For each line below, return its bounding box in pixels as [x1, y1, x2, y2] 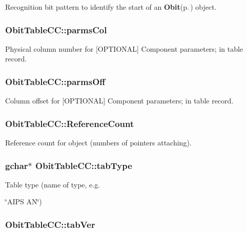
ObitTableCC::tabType [35, 159, 132, 172]
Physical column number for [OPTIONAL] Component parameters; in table [5, 43, 243, 54]
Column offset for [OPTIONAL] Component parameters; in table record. [5, 95, 234, 106]
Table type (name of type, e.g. [5, 179, 100, 189]
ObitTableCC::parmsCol [5, 23, 107, 36]
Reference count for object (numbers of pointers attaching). [5, 137, 192, 148]
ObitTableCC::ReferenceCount [5, 117, 134, 130]
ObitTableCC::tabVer [5, 218, 95, 230]
